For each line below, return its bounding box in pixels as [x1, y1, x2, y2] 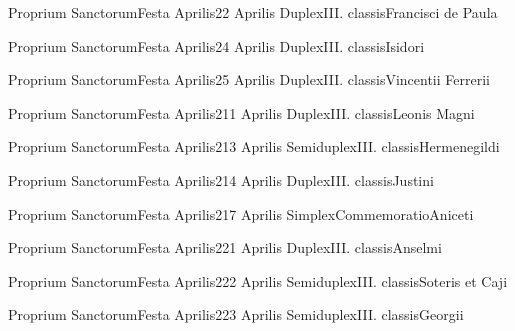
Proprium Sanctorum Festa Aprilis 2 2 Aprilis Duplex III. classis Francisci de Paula [8, 2, 498, 22]
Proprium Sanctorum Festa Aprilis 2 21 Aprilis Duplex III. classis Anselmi [8, 237, 442, 258]
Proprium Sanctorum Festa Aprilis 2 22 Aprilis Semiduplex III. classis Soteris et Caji [8, 270, 508, 291]
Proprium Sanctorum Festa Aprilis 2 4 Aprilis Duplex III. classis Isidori [8, 35, 425, 56]
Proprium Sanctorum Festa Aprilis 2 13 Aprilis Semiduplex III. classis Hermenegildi [8, 136, 500, 157]
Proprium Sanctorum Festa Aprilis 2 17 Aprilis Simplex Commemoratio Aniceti [8, 203, 474, 224]
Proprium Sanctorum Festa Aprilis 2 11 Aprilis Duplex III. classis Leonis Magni [8, 102, 475, 123]
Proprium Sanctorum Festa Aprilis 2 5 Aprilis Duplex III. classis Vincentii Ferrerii [8, 69, 490, 90]
